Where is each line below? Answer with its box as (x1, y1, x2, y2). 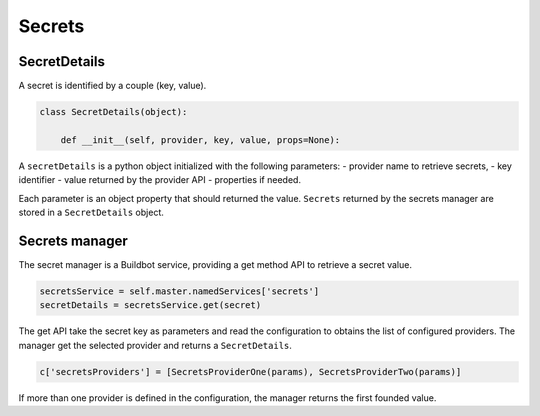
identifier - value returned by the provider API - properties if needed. (18, 174, 302, 186)
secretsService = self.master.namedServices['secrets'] (39, 285, 320, 297)
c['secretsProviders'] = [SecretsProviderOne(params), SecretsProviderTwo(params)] (39, 366, 462, 377)
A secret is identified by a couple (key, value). (18, 80, 207, 92)
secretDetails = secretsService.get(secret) (39, 300, 262, 311)
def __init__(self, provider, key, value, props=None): (60, 134, 341, 145)
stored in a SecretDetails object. (18, 206, 164, 218)
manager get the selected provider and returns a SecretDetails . (18, 339, 292, 351)
